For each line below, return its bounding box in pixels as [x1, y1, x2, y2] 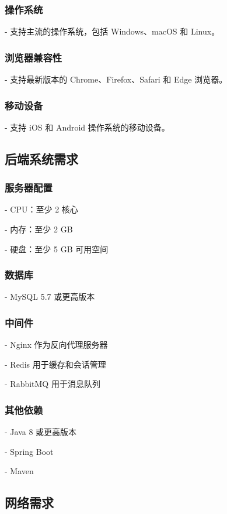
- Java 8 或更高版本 [5, 426, 77, 438]
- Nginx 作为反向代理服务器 [5, 338, 108, 351]
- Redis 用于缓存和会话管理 [5, 358, 106, 370]
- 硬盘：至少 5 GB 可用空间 [5, 242, 109, 255]
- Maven [5, 465, 34, 477]
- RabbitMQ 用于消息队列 [5, 378, 100, 390]
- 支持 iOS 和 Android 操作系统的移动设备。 [5, 121, 170, 133]
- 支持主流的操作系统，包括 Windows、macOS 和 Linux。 [5, 25, 220, 37]
